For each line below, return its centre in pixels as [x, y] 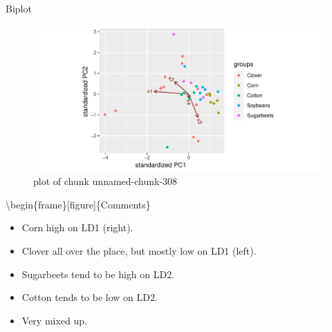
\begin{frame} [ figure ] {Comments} [78, 204]
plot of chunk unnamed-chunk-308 [105, 181]
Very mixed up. [54, 320]
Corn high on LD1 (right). [77, 227]
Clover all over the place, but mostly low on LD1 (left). [139, 250]
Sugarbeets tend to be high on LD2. [98, 274]
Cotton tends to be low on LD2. [90, 297]
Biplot [19, 8]
